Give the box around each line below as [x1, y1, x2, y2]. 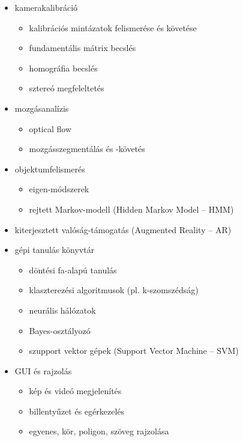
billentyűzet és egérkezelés [29, 404, 125, 417]
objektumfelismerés [14, 162, 85, 175]
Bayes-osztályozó [29, 324, 91, 336]
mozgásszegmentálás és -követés [29, 142, 145, 155]
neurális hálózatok [29, 303, 96, 316]
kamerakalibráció [14, 1, 78, 13]
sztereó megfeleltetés [29, 82, 104, 94]
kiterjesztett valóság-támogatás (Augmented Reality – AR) [14, 223, 232, 236]
